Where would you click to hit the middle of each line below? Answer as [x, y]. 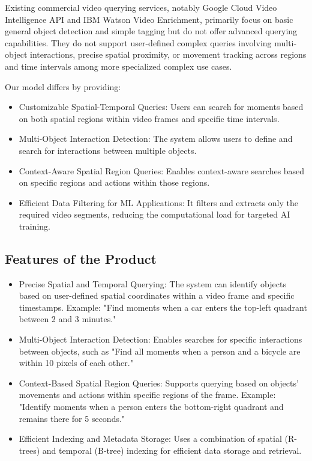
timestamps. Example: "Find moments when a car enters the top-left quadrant [163, 307]
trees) [29, 450]
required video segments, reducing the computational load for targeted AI [154, 214]
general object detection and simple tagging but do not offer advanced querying [151, 31]
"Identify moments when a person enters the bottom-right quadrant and [151, 407]
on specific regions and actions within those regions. [114, 182]
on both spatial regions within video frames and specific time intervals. [149, 118]
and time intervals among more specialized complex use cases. [118, 66]
